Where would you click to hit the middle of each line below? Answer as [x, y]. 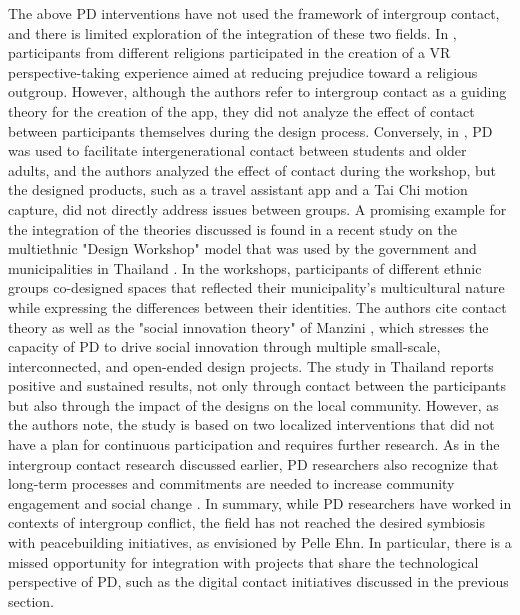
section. [31, 600]
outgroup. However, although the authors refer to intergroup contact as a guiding [257, 91]
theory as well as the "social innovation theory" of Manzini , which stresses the [248, 326]
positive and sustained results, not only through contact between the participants [257, 385]
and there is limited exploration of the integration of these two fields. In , [232, 32]
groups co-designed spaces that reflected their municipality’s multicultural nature [256, 287]
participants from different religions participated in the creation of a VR [229, 52]
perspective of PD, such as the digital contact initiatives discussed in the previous [258, 581]
